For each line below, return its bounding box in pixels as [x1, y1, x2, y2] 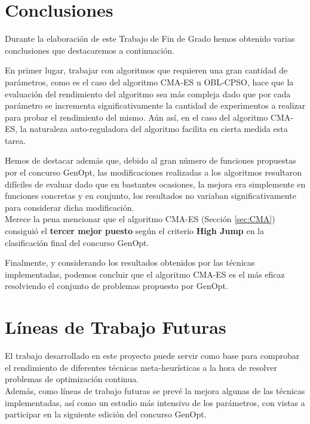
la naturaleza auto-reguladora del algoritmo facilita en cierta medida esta [20, 122, 288, 135]
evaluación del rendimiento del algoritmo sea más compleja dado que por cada [5, 87, 291, 100]
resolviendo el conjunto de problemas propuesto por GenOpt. [5, 279, 228, 292]
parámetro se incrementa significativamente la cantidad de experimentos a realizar [5, 99, 306, 112]
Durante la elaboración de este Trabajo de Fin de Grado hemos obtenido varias [5, 32, 295, 45]
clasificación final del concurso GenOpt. [5, 236, 149, 248]
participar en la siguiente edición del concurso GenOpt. [5, 408, 207, 420]
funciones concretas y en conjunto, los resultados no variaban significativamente [5, 189, 296, 202]
